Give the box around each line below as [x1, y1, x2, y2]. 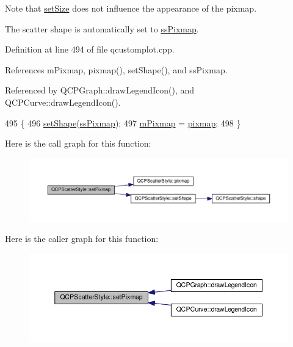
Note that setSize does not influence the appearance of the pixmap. [5, 2, 257, 14]
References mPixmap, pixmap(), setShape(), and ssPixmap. [5, 63, 228, 76]
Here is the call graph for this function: [5, 137, 151, 150]
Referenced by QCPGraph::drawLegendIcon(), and [5, 84, 195, 97]
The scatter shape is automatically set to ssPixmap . [5, 22, 199, 35]
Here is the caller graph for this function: [5, 232, 159, 245]
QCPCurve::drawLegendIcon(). [5, 95, 121, 108]
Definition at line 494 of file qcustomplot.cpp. [5, 43, 175, 56]
